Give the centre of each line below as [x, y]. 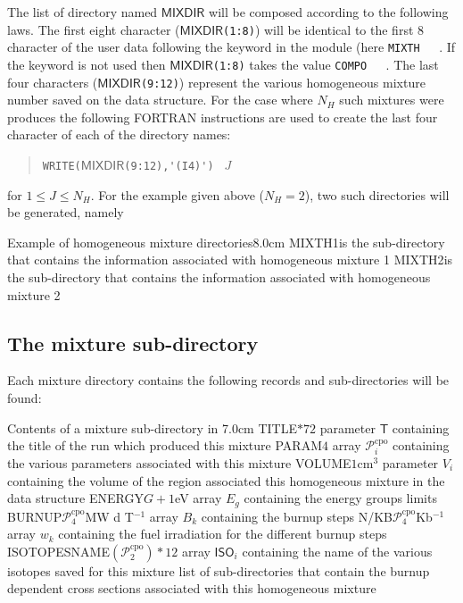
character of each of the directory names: [119, 134]
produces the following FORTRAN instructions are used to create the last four [223, 117]
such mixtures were [392, 100]
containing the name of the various [337, 551]
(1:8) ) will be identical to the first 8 [324, 29]
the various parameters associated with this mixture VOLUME [179, 462]
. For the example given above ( [177, 194]
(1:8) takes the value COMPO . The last [326, 64]
